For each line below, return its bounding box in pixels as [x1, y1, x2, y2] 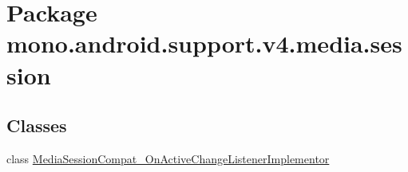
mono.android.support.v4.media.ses [6, 27, 402, 60]
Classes [6, 113, 67, 138]
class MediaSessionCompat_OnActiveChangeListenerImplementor [6, 150, 330, 166]
